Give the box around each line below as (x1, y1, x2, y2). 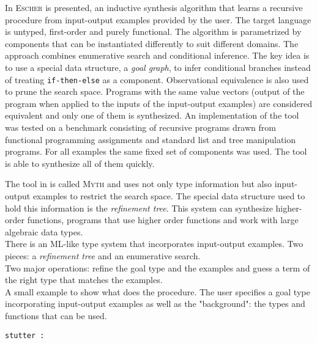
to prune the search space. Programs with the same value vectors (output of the (5, 85, 305, 98)
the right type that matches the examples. (5, 273, 163, 286)
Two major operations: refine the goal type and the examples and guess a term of (5, 261, 310, 274)
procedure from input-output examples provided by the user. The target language (5, 13, 311, 26)
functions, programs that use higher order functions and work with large (27, 213, 299, 226)
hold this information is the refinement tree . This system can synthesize (5, 201, 273, 214)
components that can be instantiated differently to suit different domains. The (5, 37, 299, 50)
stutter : (5, 331, 45, 340)
